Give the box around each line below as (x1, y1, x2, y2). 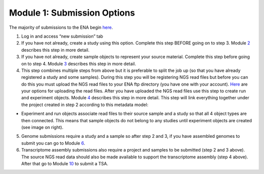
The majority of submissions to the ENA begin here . (9, 24, 113, 30)
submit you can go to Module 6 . (21, 140, 86, 146)
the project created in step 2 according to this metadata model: (21, 102, 149, 108)
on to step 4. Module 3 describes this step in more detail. (21, 61, 136, 66)
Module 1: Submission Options (9, 7, 135, 18)
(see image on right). (21, 125, 64, 130)
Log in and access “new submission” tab (21, 33, 104, 39)
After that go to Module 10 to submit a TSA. (21, 160, 109, 166)
